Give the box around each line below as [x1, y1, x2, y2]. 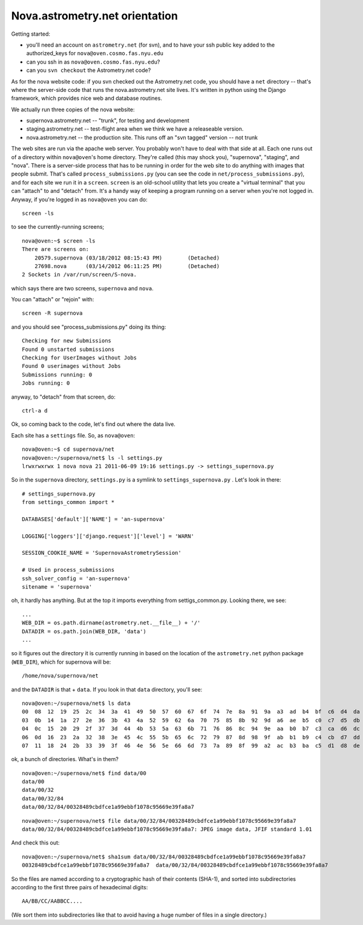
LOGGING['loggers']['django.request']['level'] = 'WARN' [22, 532, 195, 540]
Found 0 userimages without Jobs [22, 363, 121, 370]
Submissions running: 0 [22, 371, 93, 378]
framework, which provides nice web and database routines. [11, 94, 163, 102]
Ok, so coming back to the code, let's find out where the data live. [11, 420, 175, 428]
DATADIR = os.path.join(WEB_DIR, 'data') [22, 628, 146, 635]
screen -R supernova [22, 310, 83, 317]
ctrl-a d [22, 407, 48, 414]
